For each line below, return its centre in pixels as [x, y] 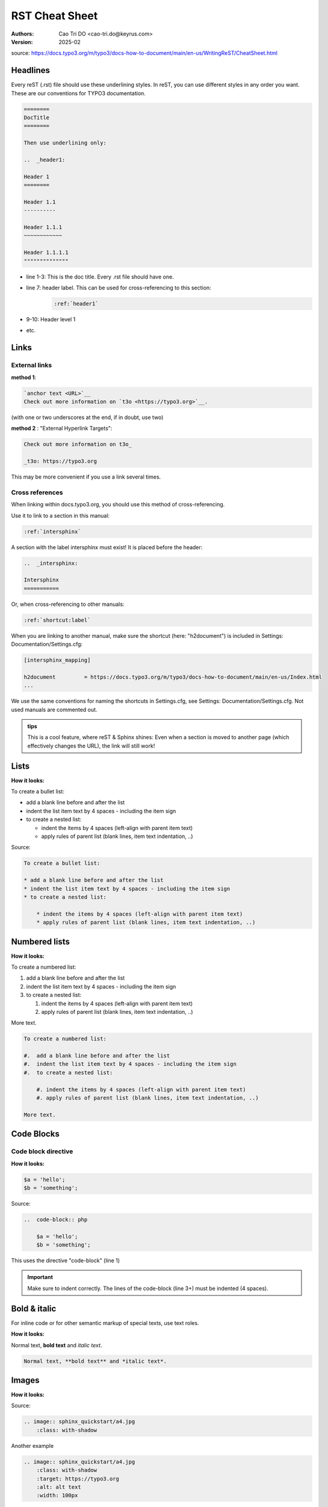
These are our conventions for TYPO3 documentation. [78, 93]
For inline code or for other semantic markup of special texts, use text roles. [105, 1323]
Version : [22, 42]
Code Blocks [35, 1134]
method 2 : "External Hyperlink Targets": [62, 429]
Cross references [37, 492]
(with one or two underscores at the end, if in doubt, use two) [87, 417]
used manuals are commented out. [54, 709]
